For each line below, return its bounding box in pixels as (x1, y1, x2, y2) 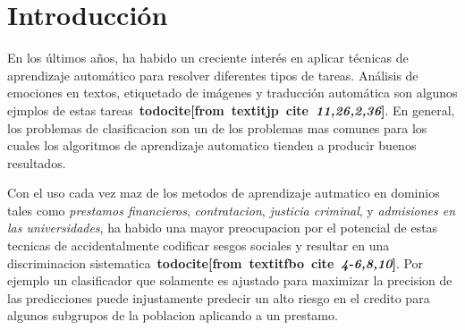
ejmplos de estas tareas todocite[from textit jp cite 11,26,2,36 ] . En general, (7, 100, 455, 119)
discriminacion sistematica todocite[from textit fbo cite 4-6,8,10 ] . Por (7, 253, 424, 272)
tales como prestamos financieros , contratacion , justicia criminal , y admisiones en (7, 200, 455, 219)
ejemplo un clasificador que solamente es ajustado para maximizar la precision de (7, 271, 452, 290)
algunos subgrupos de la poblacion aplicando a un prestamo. (7, 306, 338, 325)
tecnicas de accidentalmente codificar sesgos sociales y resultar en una (7, 236, 390, 255)
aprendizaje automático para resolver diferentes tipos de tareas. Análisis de (7, 65, 418, 84)
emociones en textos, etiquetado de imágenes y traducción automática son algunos (7, 83, 458, 102)
